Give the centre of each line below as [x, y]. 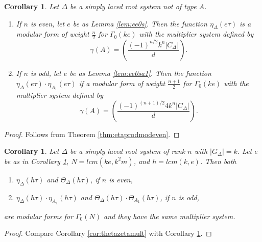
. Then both [218, 161]
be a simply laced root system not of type [133, 6]
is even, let [47, 23]
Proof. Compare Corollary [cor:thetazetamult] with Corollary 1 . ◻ [108, 233]
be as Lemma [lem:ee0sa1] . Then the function [140, 73]
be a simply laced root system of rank [128, 151]
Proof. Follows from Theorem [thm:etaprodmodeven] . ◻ [92, 134]
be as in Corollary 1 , [37, 161]
